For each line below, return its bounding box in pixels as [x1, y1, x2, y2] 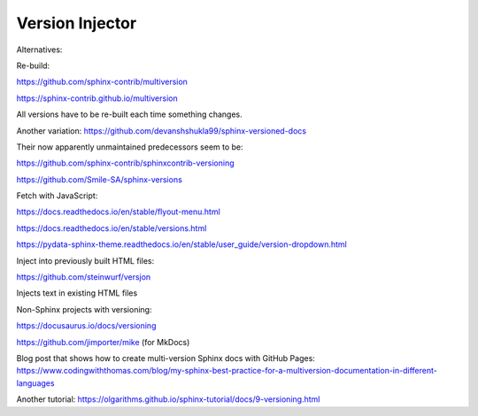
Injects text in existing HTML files [16, 288, 138, 298]
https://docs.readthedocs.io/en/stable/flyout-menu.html [16, 206, 220, 217]
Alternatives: [16, 44, 63, 55]
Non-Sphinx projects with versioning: [16, 304, 152, 314]
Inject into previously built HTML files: [16, 255, 155, 266]
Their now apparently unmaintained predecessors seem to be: [16, 142, 243, 152]
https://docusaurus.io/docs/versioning [16, 320, 157, 331]
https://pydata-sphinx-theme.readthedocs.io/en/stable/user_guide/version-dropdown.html [16, 239, 347, 250]
